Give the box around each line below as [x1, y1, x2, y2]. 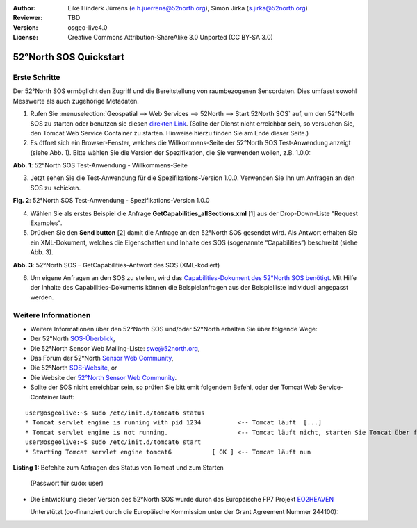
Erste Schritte [13, 72, 60, 82]
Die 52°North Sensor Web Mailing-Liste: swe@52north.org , [30, 344, 200, 352]
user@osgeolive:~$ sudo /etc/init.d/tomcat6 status [25, 409, 205, 417]
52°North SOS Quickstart [13, 51, 125, 63]
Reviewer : [13, 14, 43, 22]
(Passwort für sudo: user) [30, 479, 104, 488]
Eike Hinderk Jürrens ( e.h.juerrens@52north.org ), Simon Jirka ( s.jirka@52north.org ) [67, 4, 309, 12]
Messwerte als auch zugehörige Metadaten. [13, 97, 139, 105]
